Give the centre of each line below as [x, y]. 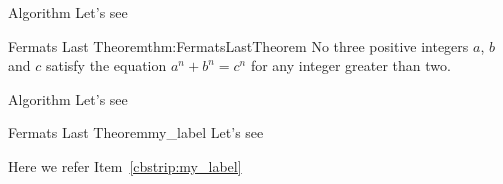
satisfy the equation [106, 65]
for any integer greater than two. [350, 65]
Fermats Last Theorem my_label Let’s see [136, 132]
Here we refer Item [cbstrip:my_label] [125, 165]
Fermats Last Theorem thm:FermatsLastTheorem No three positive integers [238, 45]
